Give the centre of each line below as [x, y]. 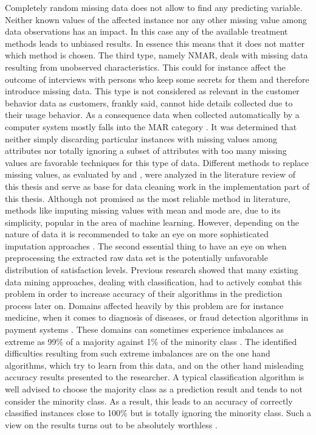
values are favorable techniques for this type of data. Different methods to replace [157, 162]
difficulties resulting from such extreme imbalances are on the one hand [138, 353]
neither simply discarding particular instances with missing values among [141, 138]
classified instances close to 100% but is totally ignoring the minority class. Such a [158, 413]
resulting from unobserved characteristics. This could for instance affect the [145, 67]
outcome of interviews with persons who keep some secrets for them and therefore [157, 79]
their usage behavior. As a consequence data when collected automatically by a [152, 115]
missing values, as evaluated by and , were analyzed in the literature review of [150, 174]
